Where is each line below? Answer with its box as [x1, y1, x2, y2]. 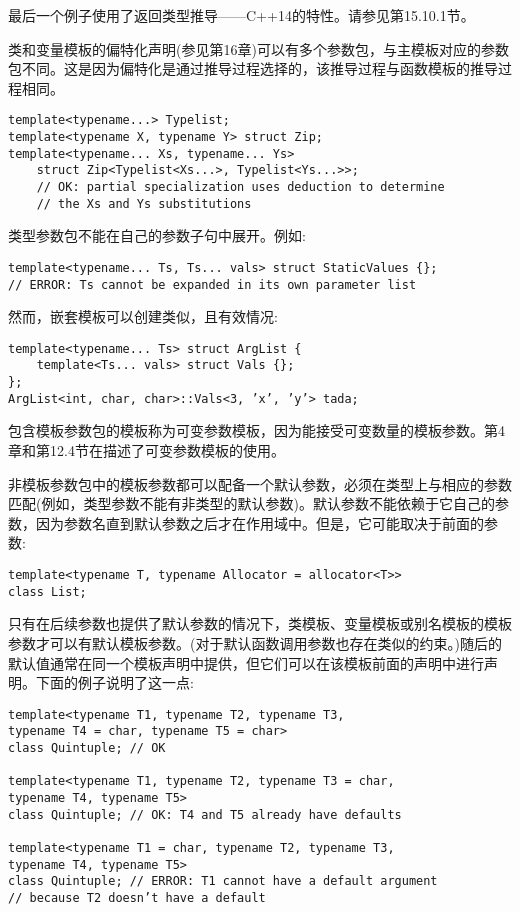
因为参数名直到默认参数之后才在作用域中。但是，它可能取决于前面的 [35, 512, 484, 533]
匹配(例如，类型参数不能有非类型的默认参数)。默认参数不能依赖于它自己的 [8, 493, 495, 514]
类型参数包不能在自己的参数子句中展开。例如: [8, 225, 306, 246]
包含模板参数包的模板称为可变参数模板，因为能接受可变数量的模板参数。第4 [8, 420, 505, 441]
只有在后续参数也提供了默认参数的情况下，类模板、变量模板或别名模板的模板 [8, 613, 512, 634]
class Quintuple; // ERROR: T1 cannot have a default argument [8, 874, 438, 889]
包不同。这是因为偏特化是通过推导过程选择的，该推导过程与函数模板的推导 [8, 58, 498, 79]
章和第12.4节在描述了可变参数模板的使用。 [8, 440, 285, 461]
